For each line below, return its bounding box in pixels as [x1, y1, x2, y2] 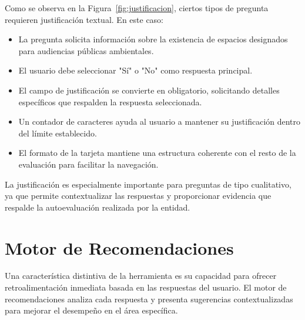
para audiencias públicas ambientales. [18, 44, 154, 56]
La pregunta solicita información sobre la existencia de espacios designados [18, 33, 288, 45]
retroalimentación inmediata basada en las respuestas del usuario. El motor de [5, 281, 287, 294]
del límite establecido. [18, 126, 97, 139]
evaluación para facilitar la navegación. [18, 158, 159, 170]
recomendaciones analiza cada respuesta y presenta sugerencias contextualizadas [5, 292, 293, 305]
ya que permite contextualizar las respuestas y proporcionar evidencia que [5, 189, 272, 202]
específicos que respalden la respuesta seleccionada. [18, 95, 202, 108]
